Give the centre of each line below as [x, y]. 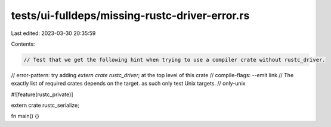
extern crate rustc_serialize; [45, 105]
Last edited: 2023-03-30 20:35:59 [53, 33]
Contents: [23, 44]
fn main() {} [25, 116]
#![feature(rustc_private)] [42, 94]
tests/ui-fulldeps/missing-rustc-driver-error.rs [130, 15]
